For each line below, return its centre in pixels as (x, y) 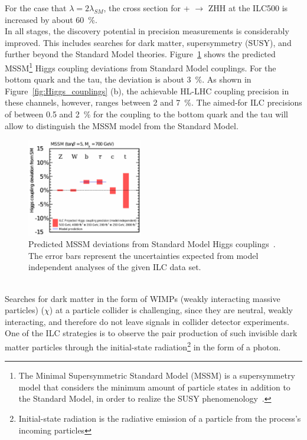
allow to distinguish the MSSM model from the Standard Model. (122, 125)
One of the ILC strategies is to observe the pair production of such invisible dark (151, 333)
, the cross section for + (147, 8)
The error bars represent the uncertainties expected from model (143, 255)
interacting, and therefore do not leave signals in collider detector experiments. (147, 321)
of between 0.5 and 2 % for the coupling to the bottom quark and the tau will (146, 114)
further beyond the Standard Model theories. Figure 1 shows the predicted (140, 54)
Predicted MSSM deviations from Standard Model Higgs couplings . (152, 244)
